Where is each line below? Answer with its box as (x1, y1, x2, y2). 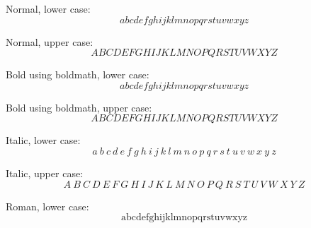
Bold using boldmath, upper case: (6, 100, 152, 114)
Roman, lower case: (6, 198, 89, 213)
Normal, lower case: (6, 1, 91, 16)
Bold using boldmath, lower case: (6, 67, 149, 82)
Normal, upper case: (6, 34, 94, 49)
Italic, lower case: (6, 133, 81, 148)
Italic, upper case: (6, 165, 84, 180)
